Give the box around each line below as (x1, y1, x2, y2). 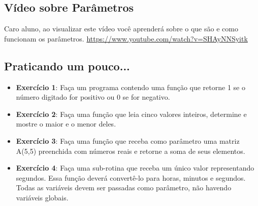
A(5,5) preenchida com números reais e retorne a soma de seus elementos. (16, 145, 245, 156)
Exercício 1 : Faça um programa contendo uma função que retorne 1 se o (16, 81, 245, 92)
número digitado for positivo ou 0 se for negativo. (16, 92, 170, 102)
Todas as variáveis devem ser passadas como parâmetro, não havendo (16, 182, 232, 193)
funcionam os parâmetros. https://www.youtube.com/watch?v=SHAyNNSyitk (4, 33, 248, 44)
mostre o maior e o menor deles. (16, 118, 116, 129)
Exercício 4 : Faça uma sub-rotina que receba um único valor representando (16, 162, 254, 173)
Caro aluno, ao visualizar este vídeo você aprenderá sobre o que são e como (4, 23, 238, 34)
